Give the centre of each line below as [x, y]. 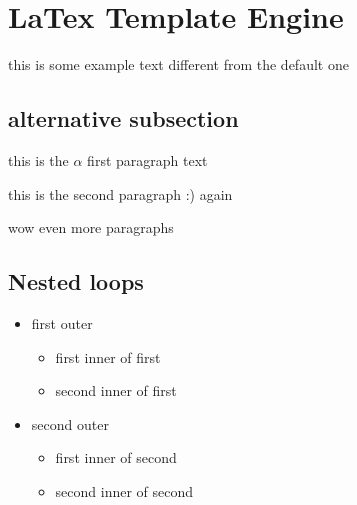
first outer [62, 322]
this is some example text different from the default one [178, 64]
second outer [70, 423]
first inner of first [108, 356]
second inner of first [116, 390]
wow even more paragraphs [91, 227]
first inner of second [116, 457]
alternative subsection [123, 118]
